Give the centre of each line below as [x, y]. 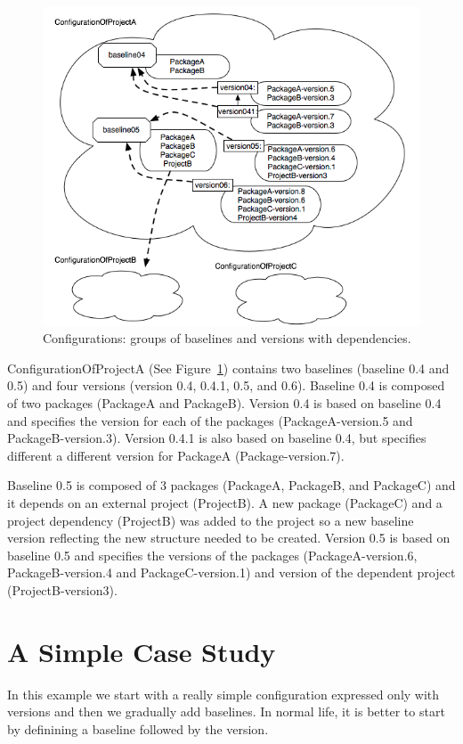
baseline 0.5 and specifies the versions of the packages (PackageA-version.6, [212, 555]
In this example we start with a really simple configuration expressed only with [223, 694]
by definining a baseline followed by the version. [138, 728]
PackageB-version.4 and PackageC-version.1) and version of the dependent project [231, 572]
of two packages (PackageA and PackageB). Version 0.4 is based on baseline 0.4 [224, 403]
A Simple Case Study [142, 651]
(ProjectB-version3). [62, 589]
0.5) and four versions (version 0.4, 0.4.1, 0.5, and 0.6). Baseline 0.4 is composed [226, 385]
